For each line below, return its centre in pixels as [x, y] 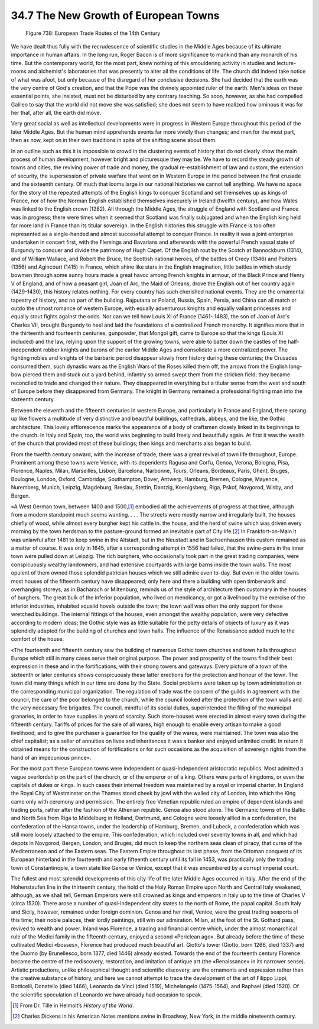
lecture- [287, 63]
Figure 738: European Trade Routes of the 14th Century [93, 33]
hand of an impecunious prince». [51, 757]
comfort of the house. [38, 639]
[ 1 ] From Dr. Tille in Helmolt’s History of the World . [73, 1005]
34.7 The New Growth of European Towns [115, 15]
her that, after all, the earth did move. [56, 113]
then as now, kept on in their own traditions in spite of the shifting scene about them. [114, 140]
